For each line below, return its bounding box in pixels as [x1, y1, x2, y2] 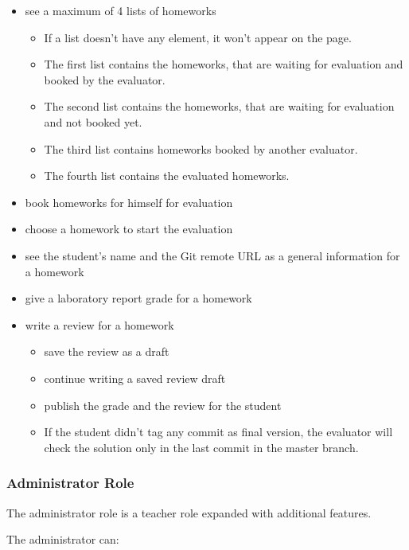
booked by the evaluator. [44, 71, 166, 88]
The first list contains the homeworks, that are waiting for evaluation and [44, 56, 403, 72]
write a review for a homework [25, 316, 174, 333]
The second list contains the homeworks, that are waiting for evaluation [44, 98, 395, 115]
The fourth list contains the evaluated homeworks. [44, 167, 290, 184]
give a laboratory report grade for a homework [25, 290, 252, 306]
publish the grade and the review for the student [44, 396, 282, 413]
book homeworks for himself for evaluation [25, 193, 233, 210]
